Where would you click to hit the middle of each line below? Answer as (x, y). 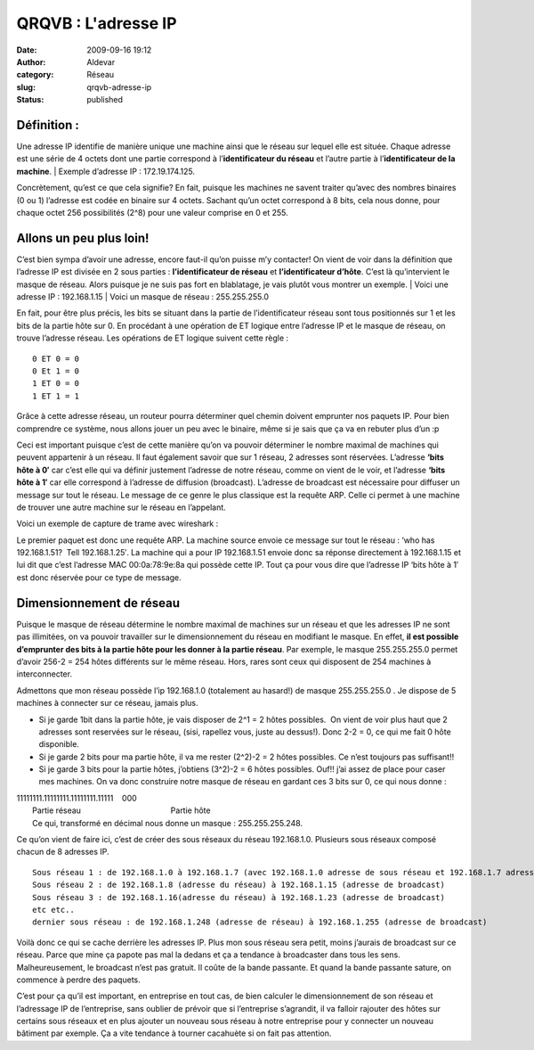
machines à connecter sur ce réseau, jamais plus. (107, 703)
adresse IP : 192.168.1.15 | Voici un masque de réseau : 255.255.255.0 (142, 297)
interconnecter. (44, 674)
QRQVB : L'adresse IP (97, 23)
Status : (30, 100)
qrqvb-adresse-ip (119, 87)
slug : (26, 87)
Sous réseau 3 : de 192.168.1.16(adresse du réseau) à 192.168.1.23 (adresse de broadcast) (239, 897)
